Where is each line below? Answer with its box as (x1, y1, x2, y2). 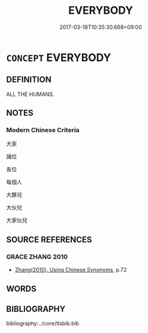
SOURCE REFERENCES (6, 235, 92, 245)
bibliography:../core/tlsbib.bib (6, 320, 80, 327)
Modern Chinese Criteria (6, 126, 80, 134)
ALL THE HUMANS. (6, 91, 55, 98)
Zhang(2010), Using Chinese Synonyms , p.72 (14, 266, 127, 274)
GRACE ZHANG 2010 (6, 253, 68, 261)
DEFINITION (6, 74, 52, 85)
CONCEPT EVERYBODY (6, 50, 111, 64)
